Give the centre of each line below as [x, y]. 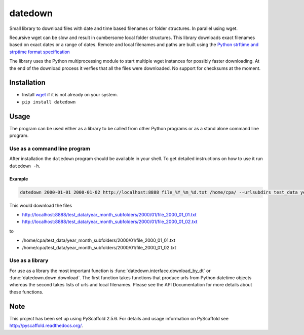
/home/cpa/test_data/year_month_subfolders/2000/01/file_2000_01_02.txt [99, 247]
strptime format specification [40, 52]
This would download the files [41, 205]
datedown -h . [25, 166]
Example [19, 179]
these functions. [26, 292]
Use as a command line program [50, 148]
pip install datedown [49, 102]
